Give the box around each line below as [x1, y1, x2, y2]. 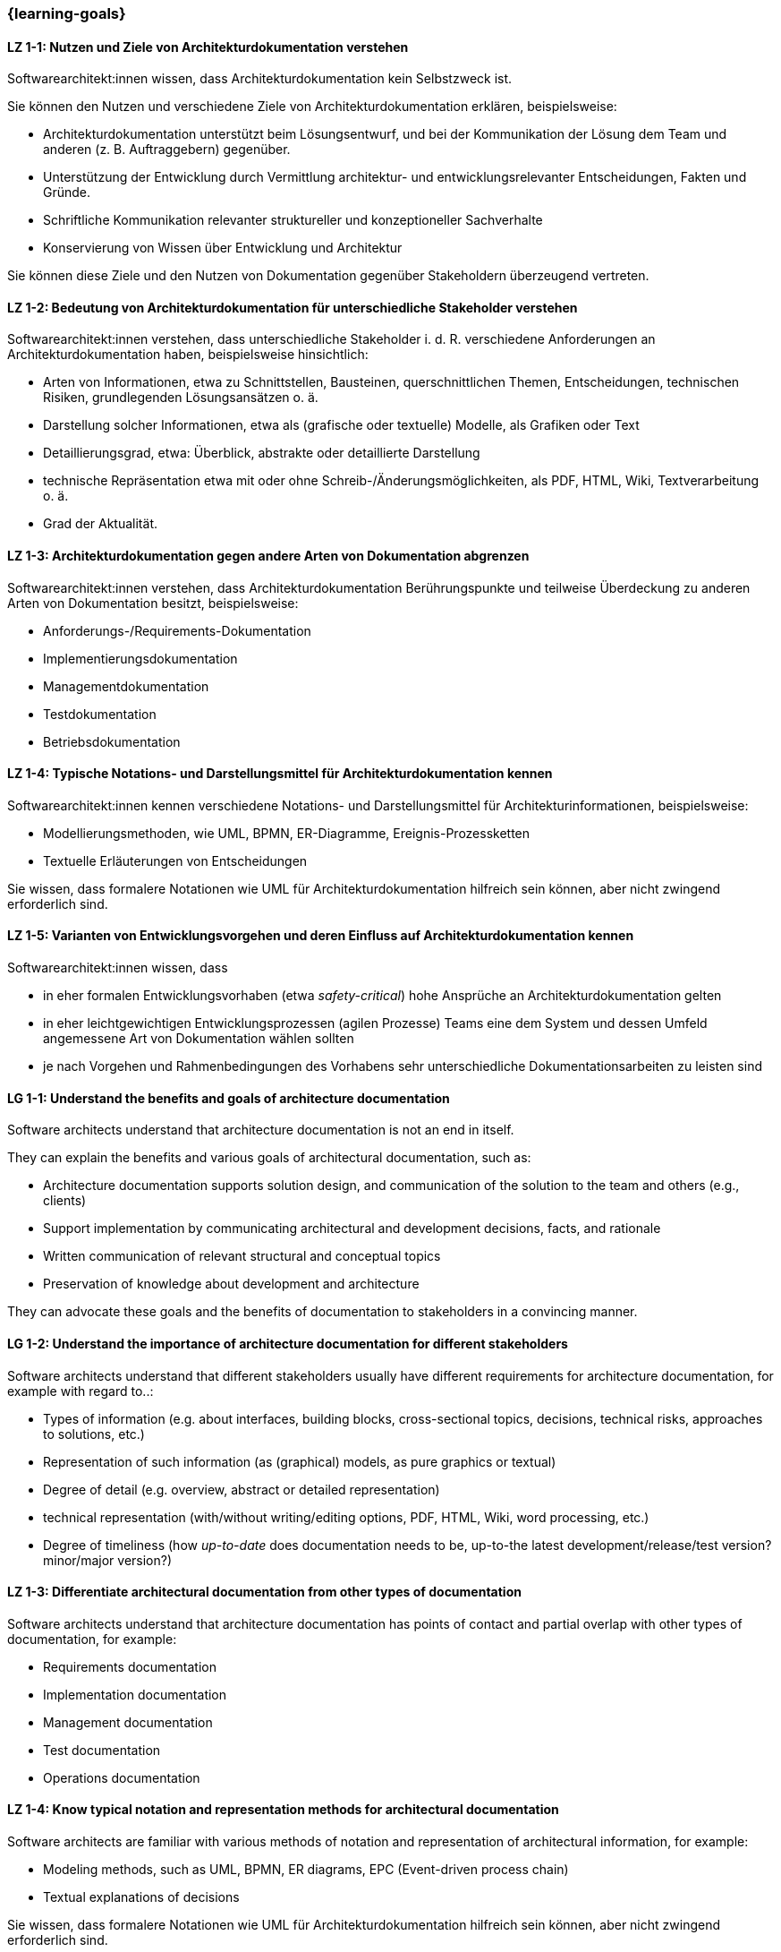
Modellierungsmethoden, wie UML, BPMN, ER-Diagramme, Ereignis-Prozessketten [43, 825, 531, 841]
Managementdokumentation [43, 678, 209, 694]
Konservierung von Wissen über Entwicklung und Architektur [43, 240, 403, 256]
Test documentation [43, 1742, 161, 1758]
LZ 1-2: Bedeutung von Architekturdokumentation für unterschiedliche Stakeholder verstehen [7, 299, 578, 315]
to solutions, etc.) [43, 1425, 145, 1442]
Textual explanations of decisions [43, 1888, 240, 1905]
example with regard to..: [7, 1383, 154, 1399]
